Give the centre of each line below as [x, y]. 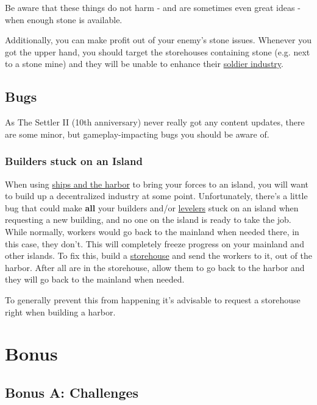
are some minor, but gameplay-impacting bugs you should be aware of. [137, 134]
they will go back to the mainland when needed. [95, 279]
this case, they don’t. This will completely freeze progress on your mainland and [155, 243]
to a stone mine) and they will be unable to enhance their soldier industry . [144, 64]
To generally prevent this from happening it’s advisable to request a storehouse [153, 299]
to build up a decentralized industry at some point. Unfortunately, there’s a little [156, 196]
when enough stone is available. [64, 19]
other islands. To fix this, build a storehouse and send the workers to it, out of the [158, 255]
